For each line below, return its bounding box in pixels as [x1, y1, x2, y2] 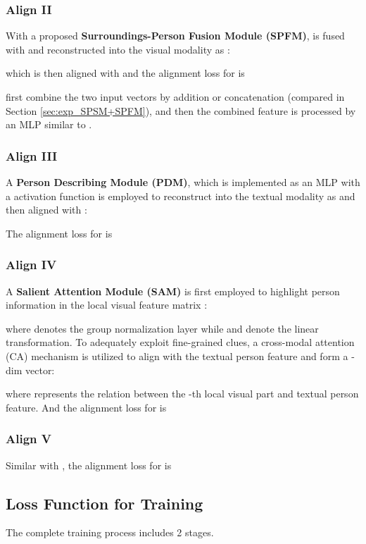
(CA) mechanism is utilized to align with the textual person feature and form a [6, 348, 348, 363]
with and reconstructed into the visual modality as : [6, 42, 230, 56]
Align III [6, 147, 58, 164]
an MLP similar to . [6, 117, 92, 132]
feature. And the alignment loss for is [6, 400, 167, 414]
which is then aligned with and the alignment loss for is [6, 66, 245, 80]
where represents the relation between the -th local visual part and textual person [6, 386, 359, 401]
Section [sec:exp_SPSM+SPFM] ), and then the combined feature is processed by [6, 103, 356, 118]
